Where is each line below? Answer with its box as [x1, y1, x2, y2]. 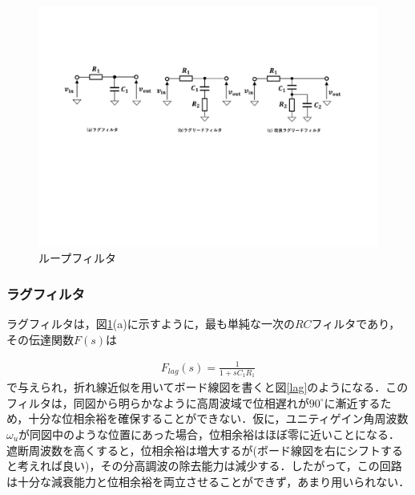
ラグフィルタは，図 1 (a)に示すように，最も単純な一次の [6, 315, 295, 332]
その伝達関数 [6, 331, 74, 347]
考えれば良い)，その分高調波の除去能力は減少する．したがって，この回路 [17, 457, 402, 474]
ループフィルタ [38, 250, 116, 266]
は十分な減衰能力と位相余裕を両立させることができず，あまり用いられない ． [6, 473, 410, 489]
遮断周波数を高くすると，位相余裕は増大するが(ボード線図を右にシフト [6, 441, 381, 458]
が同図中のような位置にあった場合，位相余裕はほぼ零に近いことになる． [18, 425, 401, 442]
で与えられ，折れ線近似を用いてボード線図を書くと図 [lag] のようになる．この [6, 379, 409, 396]
